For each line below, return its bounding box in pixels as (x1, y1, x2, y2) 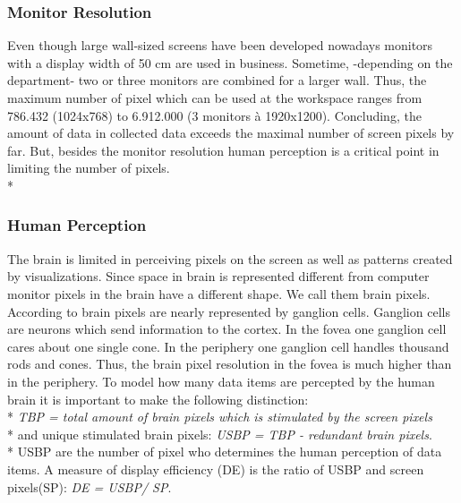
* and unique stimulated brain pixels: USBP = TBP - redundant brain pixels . (7, 424, 432, 443)
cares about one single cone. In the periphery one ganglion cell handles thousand (7, 337, 449, 355)
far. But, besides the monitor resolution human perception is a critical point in (7, 141, 440, 159)
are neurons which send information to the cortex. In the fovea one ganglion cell (7, 320, 447, 338)
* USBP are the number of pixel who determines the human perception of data (7, 442, 442, 461)
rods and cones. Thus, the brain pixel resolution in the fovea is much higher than (7, 354, 452, 373)
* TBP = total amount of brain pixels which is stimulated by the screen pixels (7, 407, 432, 426)
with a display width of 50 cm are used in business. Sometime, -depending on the (7, 53, 453, 72)
